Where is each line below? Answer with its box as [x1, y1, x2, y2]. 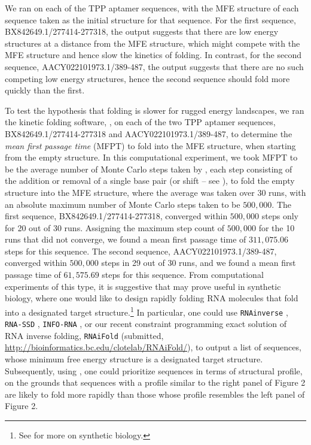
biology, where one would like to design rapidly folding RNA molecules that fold [5, 292, 298, 304]
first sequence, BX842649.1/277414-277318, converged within [5, 210, 228, 222]
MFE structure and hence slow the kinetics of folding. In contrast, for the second [5, 49, 301, 61]
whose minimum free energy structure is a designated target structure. [5, 353, 263, 365]
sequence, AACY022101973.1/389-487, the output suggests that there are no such [5, 60, 304, 72]
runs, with [269, 186, 306, 198]
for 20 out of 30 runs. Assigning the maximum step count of [5, 221, 225, 234]
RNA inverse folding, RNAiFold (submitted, [5, 329, 164, 341]
